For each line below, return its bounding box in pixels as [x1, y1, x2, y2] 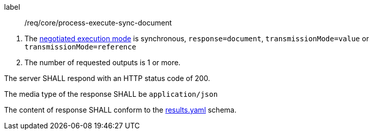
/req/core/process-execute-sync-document [24, 18, 172, 27]
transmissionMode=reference [24, 43, 137, 51]
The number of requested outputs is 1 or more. [24, 58, 181, 67]
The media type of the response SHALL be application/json [4, 90, 218, 98]
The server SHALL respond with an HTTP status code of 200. [4, 74, 210, 83]
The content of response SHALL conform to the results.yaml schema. [4, 105, 236, 114]
